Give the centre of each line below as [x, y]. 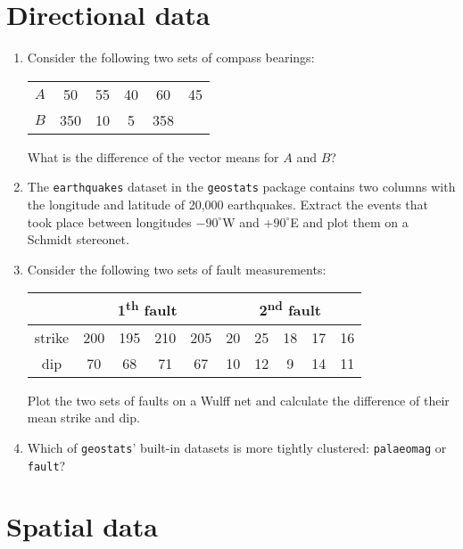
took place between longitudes [109, 221]
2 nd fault [290, 309]
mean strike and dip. [83, 418]
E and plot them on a [349, 221]
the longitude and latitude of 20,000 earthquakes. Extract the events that [228, 204]
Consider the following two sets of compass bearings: [171, 57]
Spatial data [82, 526]
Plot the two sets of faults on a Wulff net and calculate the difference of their [238, 400]
